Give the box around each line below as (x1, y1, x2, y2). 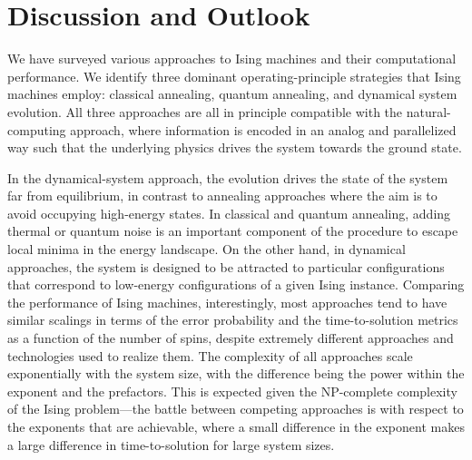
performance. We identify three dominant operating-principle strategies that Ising (7, 66, 461, 85)
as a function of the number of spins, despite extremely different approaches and (7, 328, 454, 347)
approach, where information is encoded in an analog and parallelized (70, 120, 457, 139)
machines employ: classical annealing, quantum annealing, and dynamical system (7, 84, 457, 103)
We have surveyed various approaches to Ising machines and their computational (7, 49, 457, 68)
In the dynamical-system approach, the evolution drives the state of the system (7, 168, 448, 187)
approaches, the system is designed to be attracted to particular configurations (7, 257, 445, 276)
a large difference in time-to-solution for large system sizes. (7, 435, 335, 454)
